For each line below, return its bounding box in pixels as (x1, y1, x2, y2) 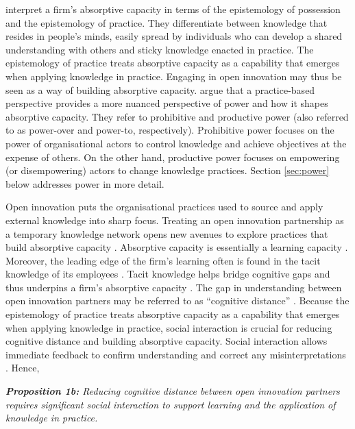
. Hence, (5, 360, 40, 375)
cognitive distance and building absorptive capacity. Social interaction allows (5, 334, 328, 348)
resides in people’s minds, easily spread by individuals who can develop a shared (5, 29, 343, 43)
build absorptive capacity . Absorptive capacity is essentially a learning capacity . (5, 240, 348, 254)
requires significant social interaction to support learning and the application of (5, 397, 336, 411)
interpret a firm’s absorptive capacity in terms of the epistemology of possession (5, 2, 341, 16)
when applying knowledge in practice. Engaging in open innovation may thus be (5, 69, 342, 83)
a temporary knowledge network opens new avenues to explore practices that (5, 226, 328, 241)
